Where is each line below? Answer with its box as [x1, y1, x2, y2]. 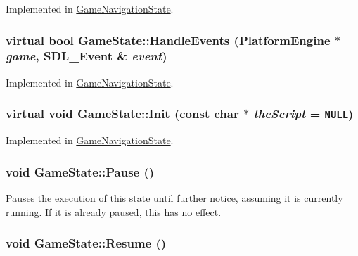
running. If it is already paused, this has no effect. [6, 204, 222, 219]
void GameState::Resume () [6, 234, 167, 252]
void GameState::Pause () [6, 162, 155, 180]
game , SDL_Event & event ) [6, 47, 167, 65]
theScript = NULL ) [253, 105, 354, 122]
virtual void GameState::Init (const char [6, 105, 239, 122]
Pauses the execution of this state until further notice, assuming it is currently [6, 190, 343, 205]
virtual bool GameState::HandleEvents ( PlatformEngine [6, 31, 331, 49]
